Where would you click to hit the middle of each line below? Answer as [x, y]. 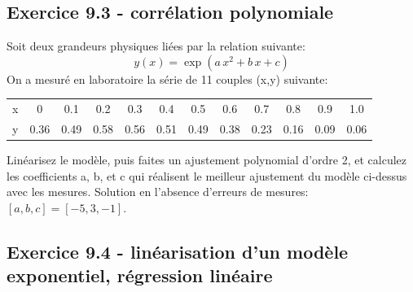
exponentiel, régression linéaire [140, 275]
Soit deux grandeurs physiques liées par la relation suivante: [156, 46]
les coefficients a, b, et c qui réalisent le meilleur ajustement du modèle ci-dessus [207, 175]
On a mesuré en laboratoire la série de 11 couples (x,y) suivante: [167, 78]
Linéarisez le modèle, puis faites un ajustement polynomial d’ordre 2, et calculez [206, 160]
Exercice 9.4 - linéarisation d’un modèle [178, 251]
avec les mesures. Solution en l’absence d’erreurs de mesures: [158, 192]
